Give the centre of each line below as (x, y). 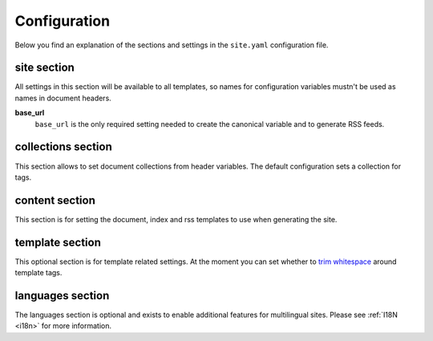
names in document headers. (63, 98)
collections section (63, 147)
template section (58, 242)
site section (45, 68)
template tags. (38, 273)
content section (55, 200)
